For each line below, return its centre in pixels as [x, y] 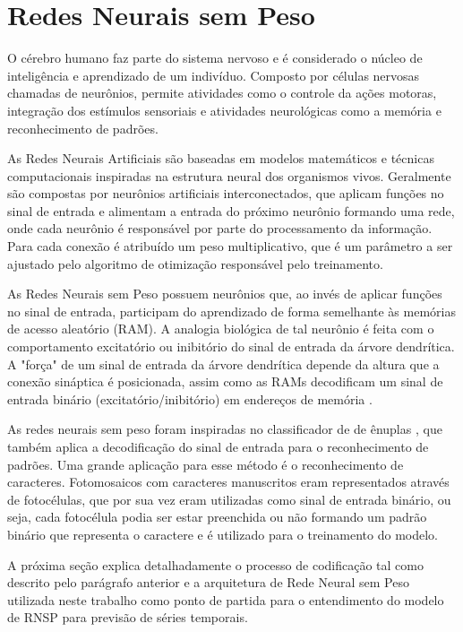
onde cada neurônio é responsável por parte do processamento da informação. [220, 228]
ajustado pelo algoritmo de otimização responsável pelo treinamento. [195, 263]
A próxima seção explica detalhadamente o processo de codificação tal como [215, 564]
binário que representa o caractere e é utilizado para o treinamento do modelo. [223, 534]
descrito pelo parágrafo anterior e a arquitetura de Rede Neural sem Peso [208, 582]
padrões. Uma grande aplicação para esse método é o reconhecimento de [206, 464]
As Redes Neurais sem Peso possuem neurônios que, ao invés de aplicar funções [225, 294]
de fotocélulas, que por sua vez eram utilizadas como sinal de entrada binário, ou [229, 499]
